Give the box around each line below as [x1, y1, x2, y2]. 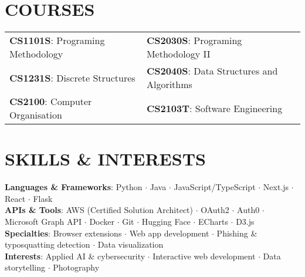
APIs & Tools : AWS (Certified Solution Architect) [5, 204, 193, 216]
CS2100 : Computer [9, 94, 92, 109]
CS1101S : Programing [9, 33, 105, 48]
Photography [53, 261, 100, 273]
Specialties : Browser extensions [5, 227, 122, 239]
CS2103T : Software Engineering [146, 101, 283, 115]
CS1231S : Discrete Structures [9, 70, 135, 85]
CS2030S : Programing [146, 33, 242, 48]
